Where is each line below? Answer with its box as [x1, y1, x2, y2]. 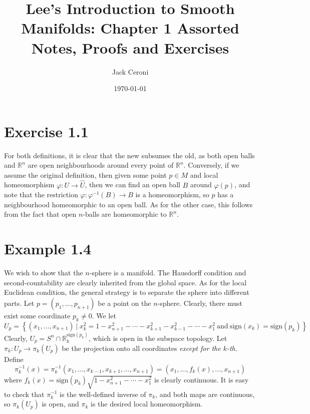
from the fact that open [4, 209, 77, 219]
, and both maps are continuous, [155, 388, 255, 399]
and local [190, 169, 218, 180]
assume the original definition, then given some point [4, 169, 167, 180]
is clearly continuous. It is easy [154, 374, 249, 384]
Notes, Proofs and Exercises [31, 37, 229, 58]
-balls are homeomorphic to [83, 209, 167, 219]
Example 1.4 [4, 238, 92, 259]
